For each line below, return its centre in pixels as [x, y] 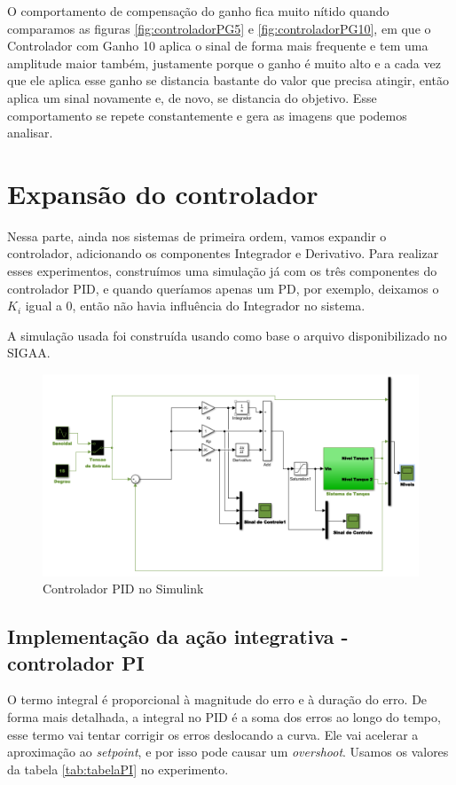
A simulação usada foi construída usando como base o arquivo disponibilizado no [227, 335]
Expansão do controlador [163, 193]
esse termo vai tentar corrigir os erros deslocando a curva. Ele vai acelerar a [213, 734]
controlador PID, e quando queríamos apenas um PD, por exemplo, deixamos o [223, 288]
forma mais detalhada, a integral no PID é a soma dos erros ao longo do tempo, [224, 717]
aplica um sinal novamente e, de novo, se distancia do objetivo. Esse [192, 97]
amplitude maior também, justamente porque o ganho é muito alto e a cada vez [224, 63]
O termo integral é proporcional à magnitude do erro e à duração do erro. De [217, 699]
